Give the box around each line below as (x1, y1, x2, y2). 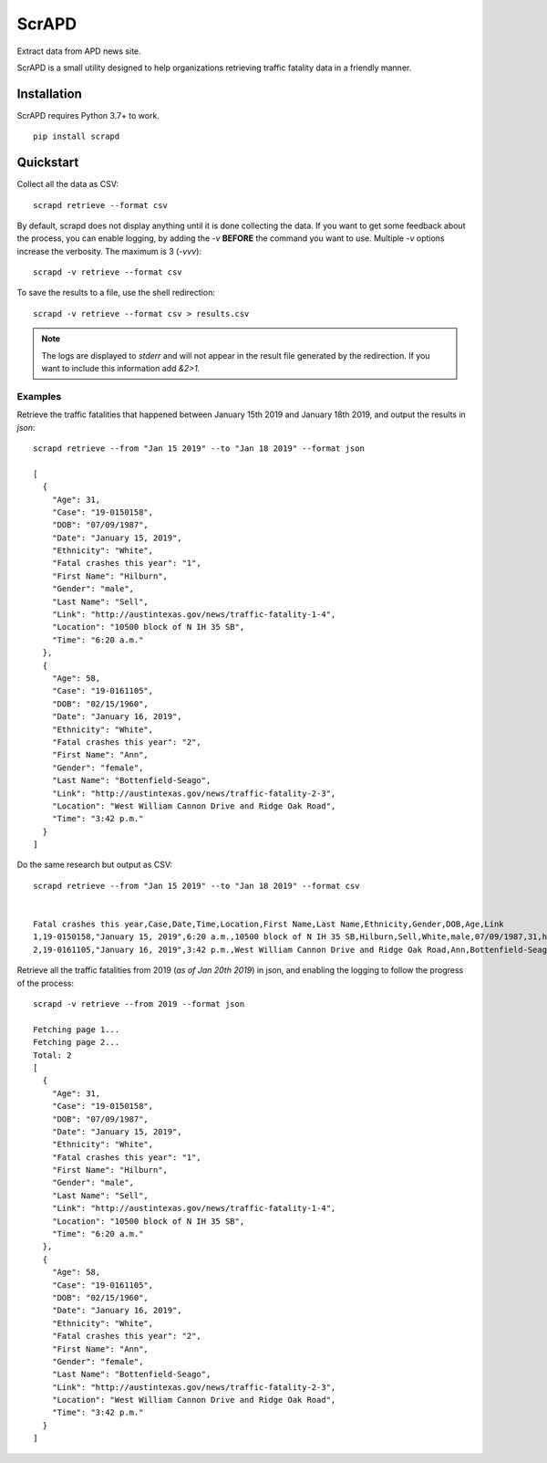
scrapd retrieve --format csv (33, 200, 169, 210)
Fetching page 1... (33, 1024, 120, 1035)
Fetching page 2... (33, 1037, 120, 1048)
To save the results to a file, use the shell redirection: (16, 287, 216, 298)
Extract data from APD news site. (16, 46, 141, 57)
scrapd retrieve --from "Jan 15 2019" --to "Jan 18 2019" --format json (33, 443, 365, 454)
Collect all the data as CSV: (16, 179, 119, 190)
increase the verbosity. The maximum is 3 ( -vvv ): (16, 246, 202, 256)
